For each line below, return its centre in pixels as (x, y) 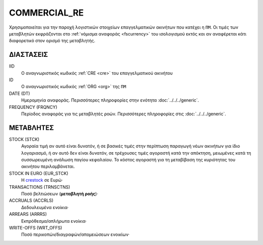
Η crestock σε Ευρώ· (42, 180)
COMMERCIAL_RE (46, 13)
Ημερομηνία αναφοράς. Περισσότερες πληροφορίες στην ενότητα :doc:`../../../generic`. (110, 100)
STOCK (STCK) (24, 139)
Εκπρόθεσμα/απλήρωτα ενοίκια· (54, 221)
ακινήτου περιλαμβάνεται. (48, 166)
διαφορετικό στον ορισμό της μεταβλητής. (52, 41)
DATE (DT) (19, 93)
